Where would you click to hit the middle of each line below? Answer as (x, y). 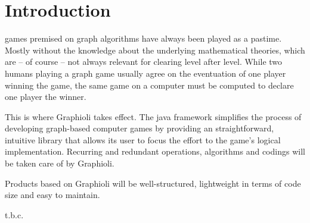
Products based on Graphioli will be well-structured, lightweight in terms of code (153, 183)
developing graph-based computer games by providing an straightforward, (139, 128)
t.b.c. (14, 214)
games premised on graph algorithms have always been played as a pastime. (143, 38)
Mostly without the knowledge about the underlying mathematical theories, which (155, 50)
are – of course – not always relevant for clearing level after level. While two (144, 62)
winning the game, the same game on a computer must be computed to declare (149, 85)
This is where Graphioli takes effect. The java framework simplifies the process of (153, 116)
